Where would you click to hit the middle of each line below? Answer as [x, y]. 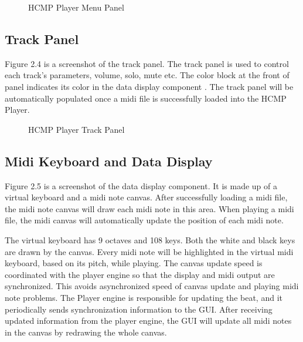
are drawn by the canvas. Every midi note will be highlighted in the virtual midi [149, 251]
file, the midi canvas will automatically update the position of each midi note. [144, 220]
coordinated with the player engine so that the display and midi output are [140, 274]
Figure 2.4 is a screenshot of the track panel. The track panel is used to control [147, 63]
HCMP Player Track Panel [76, 129]
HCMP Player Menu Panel [76, 7]
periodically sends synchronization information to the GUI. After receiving [139, 309]
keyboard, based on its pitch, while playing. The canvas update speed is [134, 263]
